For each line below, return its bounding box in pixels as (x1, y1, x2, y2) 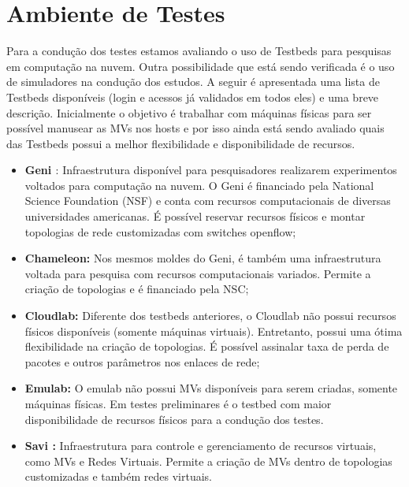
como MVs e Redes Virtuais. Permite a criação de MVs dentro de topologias (24, 452, 392, 469)
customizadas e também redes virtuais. (24, 468, 212, 485)
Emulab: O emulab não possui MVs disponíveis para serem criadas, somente (24, 380, 398, 396)
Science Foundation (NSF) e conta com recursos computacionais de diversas (24, 192, 391, 209)
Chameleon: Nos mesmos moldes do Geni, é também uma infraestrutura (24, 250, 381, 266)
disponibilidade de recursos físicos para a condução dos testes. (24, 411, 324, 427)
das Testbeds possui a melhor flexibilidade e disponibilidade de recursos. (6, 135, 355, 151)
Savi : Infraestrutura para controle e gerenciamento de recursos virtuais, (24, 437, 377, 454)
